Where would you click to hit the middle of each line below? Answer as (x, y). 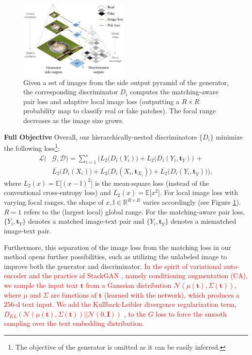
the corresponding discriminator (71, 92)
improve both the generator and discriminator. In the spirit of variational (113, 266)
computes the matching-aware (174, 92)
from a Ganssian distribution (128, 285)
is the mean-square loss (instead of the (152, 183)
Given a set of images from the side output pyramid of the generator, (126, 82)
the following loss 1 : (32, 147)
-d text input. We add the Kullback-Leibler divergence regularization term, (125, 304)
